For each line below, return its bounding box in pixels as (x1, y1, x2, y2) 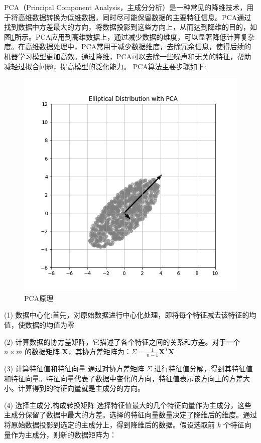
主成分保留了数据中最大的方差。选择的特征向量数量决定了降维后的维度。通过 (4, 409, 257, 420)
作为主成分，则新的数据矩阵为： (11, 429, 116, 439)
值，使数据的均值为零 (4, 319, 74, 330)
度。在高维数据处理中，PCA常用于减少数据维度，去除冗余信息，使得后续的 (4, 41, 251, 52)
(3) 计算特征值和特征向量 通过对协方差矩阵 (4, 363, 145, 373)
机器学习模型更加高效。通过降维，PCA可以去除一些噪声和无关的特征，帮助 (4, 51, 251, 61)
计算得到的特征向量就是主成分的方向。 (18, 383, 145, 393)
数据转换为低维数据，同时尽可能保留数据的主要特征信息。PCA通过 (32, 12, 251, 22)
